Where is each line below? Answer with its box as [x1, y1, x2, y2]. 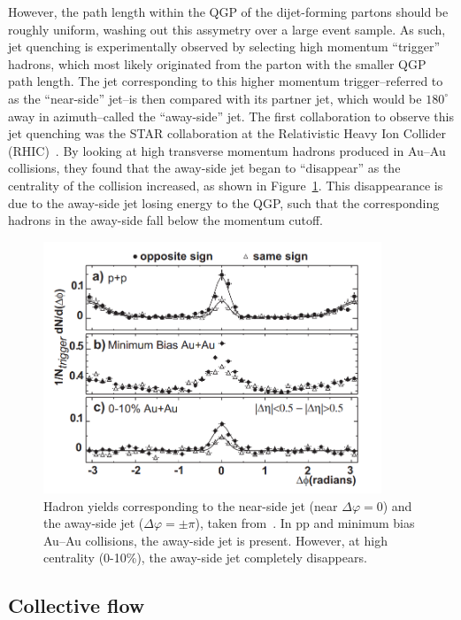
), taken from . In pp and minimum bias [195, 514, 415, 532]
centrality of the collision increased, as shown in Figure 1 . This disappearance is [8, 175, 443, 194]
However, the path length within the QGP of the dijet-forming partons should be [8, 3, 449, 20]
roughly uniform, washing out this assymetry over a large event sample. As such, [8, 19, 446, 38]
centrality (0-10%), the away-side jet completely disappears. [43, 548, 367, 567]
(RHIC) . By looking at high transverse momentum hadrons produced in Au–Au [8, 141, 446, 159]
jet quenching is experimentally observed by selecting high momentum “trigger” [8, 37, 441, 56]
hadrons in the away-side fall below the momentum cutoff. [8, 211, 324, 229]
